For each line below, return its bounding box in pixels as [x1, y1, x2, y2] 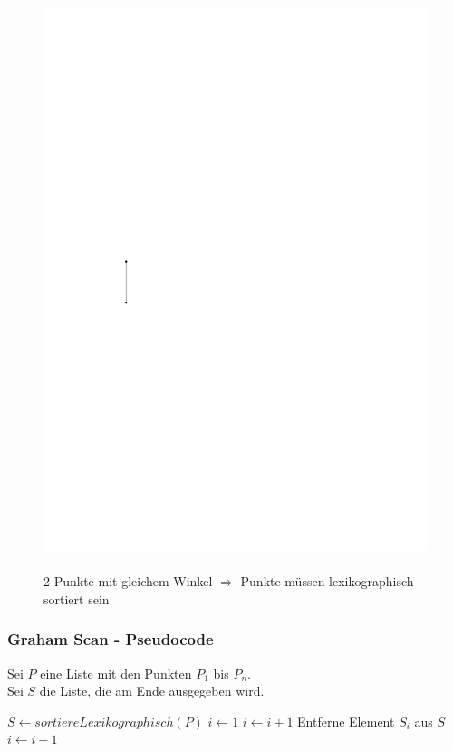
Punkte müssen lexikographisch [240, 572, 414, 591]
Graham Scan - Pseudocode [7, 628, 214, 650]
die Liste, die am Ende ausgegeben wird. [39, 681, 265, 700]
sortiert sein [43, 589, 110, 608]
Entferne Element [297, 711, 395, 730]
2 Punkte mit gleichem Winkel [43, 572, 213, 591]
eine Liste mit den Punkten [40, 663, 192, 682]
